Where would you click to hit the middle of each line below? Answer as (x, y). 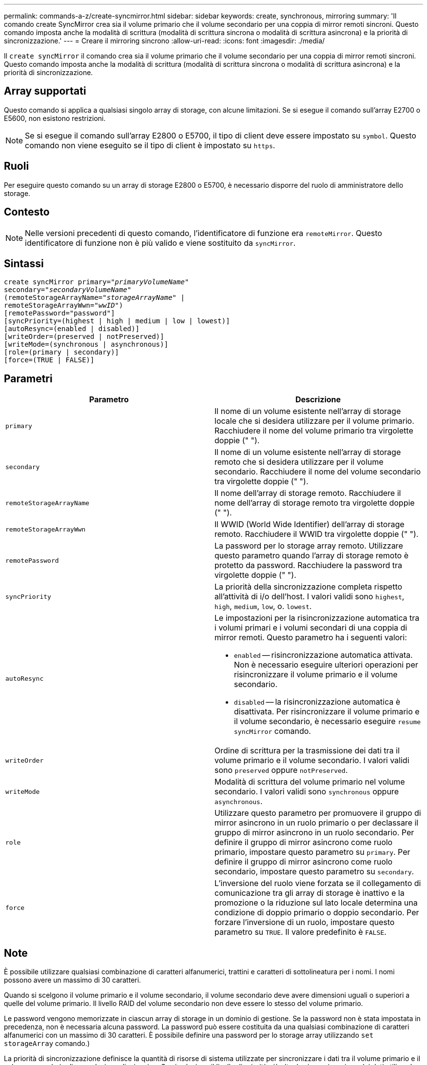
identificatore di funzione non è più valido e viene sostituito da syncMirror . (160, 243)
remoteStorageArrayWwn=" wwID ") (64, 306)
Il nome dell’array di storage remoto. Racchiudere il (308, 493)
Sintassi (24, 263)
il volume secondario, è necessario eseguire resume (328, 721)
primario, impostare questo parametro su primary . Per (312, 852)
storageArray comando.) (47, 1044)
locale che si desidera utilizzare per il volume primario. (314, 421)
